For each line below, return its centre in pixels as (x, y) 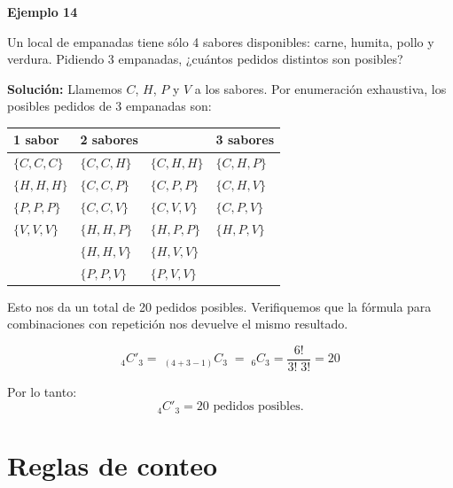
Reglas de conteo (113, 465)
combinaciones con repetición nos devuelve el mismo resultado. (178, 324)
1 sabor (36, 139)
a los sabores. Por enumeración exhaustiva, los (320, 88)
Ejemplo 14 (43, 12)
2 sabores (109, 139)
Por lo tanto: (42, 391)
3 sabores (245, 139)
